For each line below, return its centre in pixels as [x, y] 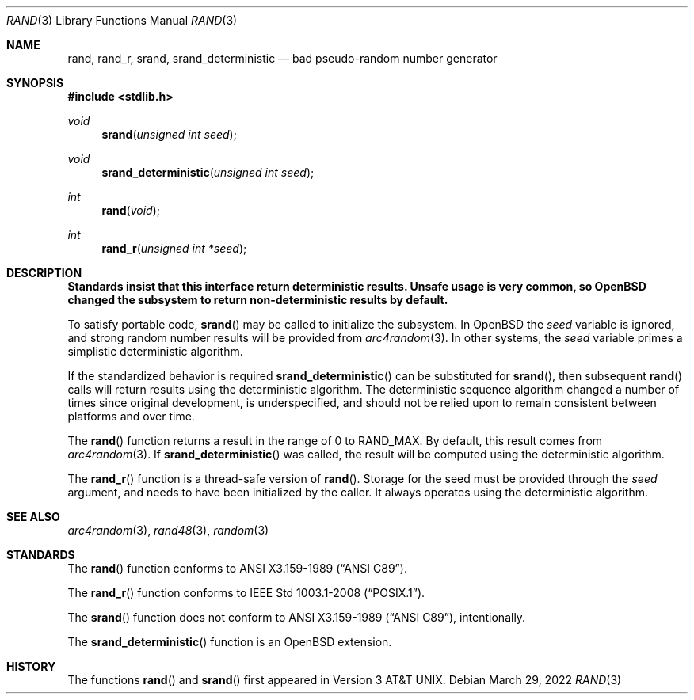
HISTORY [31, 666]
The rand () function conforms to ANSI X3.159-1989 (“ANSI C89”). [237, 568]
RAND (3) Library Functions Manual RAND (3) [122, 20]
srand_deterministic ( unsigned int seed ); [208, 172]
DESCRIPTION [44, 273]
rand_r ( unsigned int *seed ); [174, 248]
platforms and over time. [131, 416]
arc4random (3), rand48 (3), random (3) [168, 530]
